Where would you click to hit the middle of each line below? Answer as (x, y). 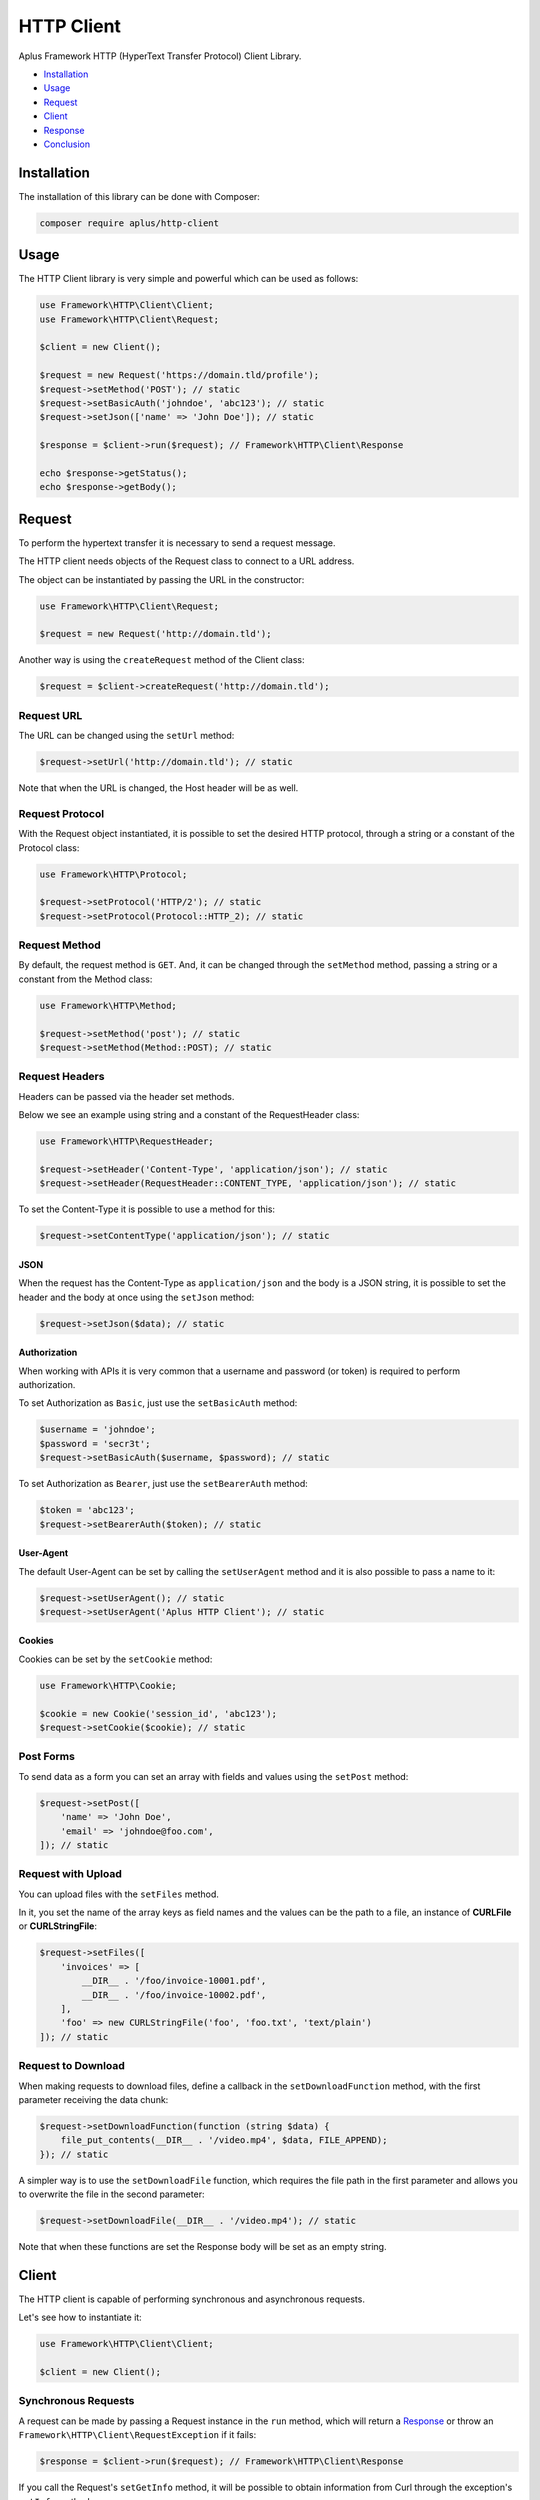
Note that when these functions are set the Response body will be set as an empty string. (202, 2246)
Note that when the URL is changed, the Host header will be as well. (158, 788)
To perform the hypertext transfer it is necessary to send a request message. (177, 542)
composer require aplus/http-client (129, 223)
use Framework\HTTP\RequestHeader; (126, 1141)
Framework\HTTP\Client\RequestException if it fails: (137, 2435)
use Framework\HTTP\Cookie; (108, 1685)
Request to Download (71, 2066)
